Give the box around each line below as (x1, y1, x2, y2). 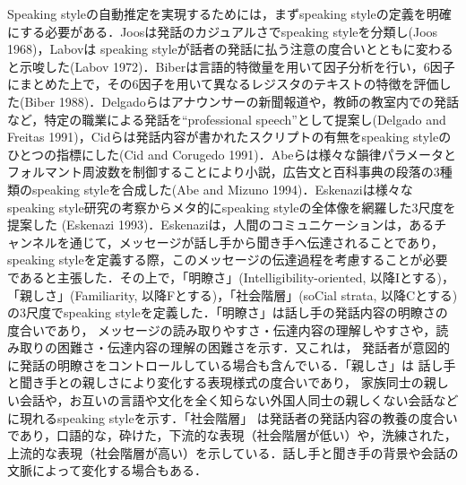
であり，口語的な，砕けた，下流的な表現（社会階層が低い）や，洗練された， (7, 426, 457, 445)
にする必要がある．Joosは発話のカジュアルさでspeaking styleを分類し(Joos (7, 22, 438, 40)
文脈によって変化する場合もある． (7, 461, 207, 480)
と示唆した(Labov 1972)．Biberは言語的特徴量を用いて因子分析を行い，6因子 (7, 56, 455, 75)
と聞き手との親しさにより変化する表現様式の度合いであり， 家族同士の (7, 373, 424, 392)
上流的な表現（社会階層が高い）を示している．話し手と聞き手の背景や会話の (7, 443, 459, 462)
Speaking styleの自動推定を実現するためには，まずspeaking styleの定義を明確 (7, 4, 452, 22)
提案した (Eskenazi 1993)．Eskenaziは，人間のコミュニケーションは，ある (7, 215, 435, 234)
